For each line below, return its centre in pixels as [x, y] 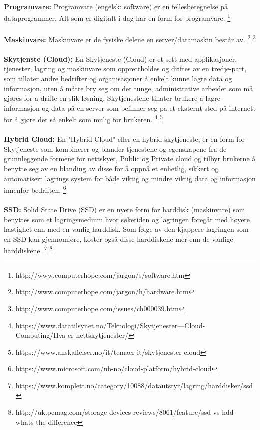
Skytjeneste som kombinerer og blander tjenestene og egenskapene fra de [115, 149]
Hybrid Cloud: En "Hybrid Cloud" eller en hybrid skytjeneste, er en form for [125, 139]
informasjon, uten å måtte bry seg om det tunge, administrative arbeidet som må [129, 88]
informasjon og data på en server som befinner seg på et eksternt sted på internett [130, 108]
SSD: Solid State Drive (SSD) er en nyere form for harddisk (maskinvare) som [125, 210]
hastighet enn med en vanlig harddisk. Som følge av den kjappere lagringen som [126, 229]
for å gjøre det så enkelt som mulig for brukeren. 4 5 [84, 119]
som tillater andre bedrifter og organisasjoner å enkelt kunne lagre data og [118, 79]
